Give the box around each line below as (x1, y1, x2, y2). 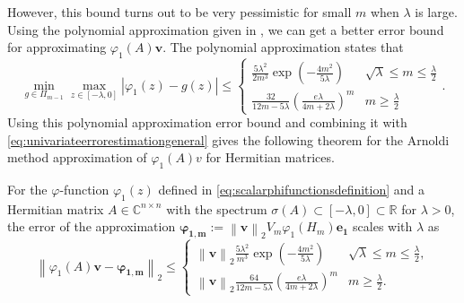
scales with (353, 217, 413, 236)
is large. (415, 3, 458, 21)
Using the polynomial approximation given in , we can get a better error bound (7, 20, 444, 39)
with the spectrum (166, 199, 267, 218)
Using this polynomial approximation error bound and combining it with (7, 113, 407, 132)
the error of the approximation (7, 217, 176, 236)
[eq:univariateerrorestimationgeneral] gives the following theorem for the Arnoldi (7, 130, 450, 149)
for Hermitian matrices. (206, 148, 335, 167)
